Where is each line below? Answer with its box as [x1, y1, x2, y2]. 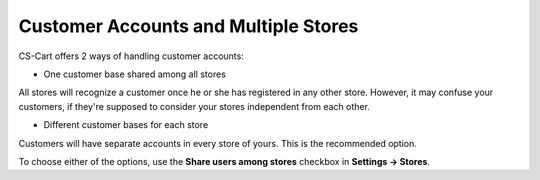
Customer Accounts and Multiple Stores [18, 15, 359, 37]
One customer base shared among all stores [43, 68, 227, 80]
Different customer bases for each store [43, 119, 209, 131]
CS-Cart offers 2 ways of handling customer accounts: [18, 50, 244, 62]
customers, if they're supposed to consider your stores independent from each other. [18, 100, 370, 112]
